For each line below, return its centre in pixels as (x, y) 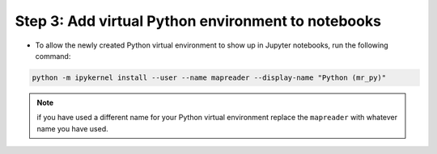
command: (53, 56)
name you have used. (72, 128)
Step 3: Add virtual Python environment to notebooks (198, 21)
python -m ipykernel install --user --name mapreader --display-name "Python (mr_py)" (209, 77)
